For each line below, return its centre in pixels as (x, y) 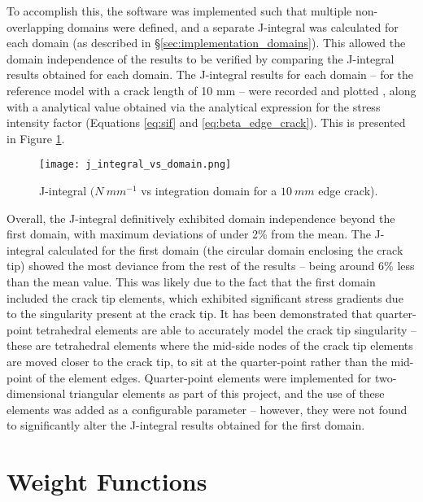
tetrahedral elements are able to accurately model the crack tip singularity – (226, 329)
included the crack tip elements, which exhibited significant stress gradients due (205, 297)
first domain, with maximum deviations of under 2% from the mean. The (189, 234)
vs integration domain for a (209, 190)
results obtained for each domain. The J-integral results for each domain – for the (210, 74)
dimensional (36, 393)
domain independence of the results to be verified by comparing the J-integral (201, 58)
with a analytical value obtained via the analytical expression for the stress (194, 106)
